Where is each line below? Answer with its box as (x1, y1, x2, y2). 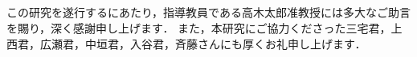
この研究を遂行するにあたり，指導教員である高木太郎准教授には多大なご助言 (6, 4, 411, 21)
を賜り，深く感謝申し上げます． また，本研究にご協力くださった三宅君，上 (6, 19, 403, 36)
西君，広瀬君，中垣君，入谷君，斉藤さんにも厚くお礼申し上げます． (6, 35, 366, 51)
